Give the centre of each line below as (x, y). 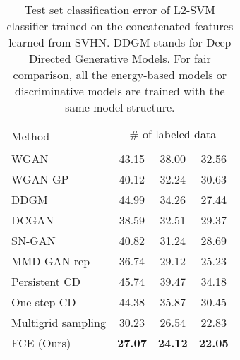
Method (31, 136)
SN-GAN (34, 240)
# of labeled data (173, 134)
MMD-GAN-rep (51, 261)
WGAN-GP (40, 179)
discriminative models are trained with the (120, 91)
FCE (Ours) (41, 343)
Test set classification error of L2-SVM (120, 10)
